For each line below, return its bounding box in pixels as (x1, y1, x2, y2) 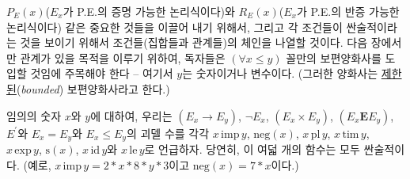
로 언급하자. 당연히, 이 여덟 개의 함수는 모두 (144, 141, 360, 158)
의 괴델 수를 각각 (126, 124, 210, 141)
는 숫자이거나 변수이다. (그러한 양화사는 (182, 65, 378, 82)
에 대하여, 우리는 (90, 107, 173, 124)
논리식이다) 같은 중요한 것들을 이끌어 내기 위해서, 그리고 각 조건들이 (6, 18, 343, 35)
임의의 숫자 (6, 107, 62, 124)
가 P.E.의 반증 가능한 (296, 3, 400, 19)
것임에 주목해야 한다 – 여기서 (30, 65, 173, 82)
